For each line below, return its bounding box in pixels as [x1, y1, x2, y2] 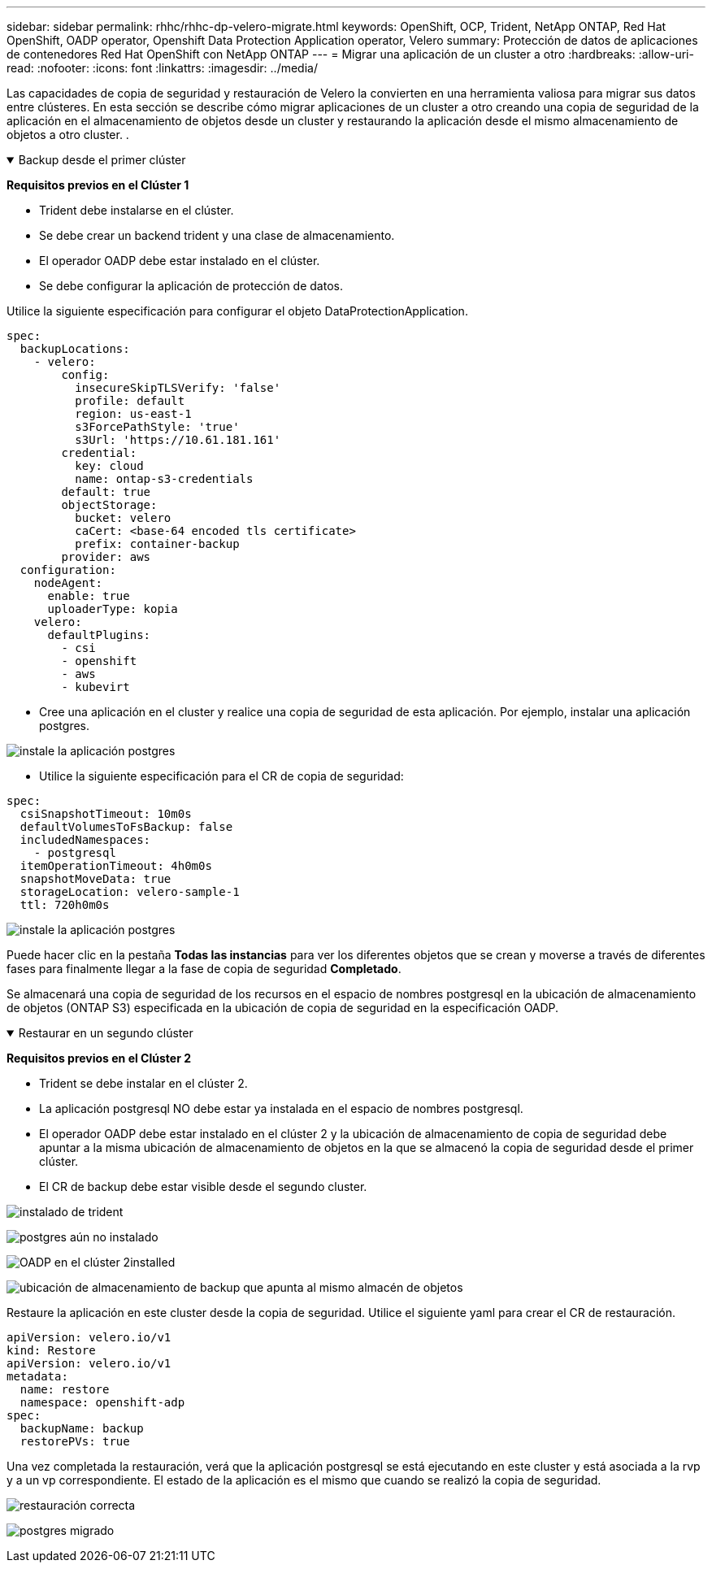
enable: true [47, 589, 130, 602]
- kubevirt [61, 680, 130, 693]
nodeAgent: [33, 576, 103, 589]
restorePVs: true [20, 1435, 130, 1448]
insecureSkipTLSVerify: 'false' [75, 381, 281, 394]
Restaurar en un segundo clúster [18, 1026, 193, 1040]
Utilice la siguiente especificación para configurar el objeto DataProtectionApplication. [7, 304, 468, 318]
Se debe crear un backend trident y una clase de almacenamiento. [39, 228, 395, 242]
